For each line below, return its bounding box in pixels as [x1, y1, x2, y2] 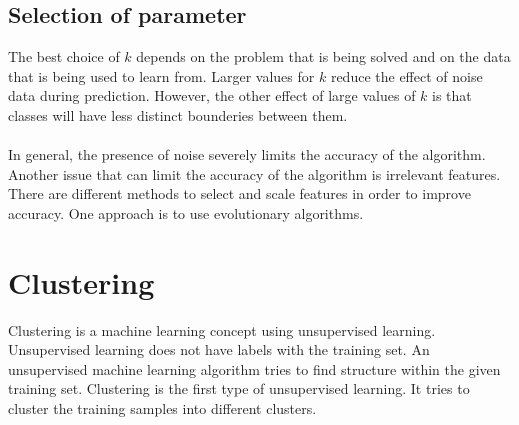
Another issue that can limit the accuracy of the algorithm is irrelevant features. [8, 163, 501, 184]
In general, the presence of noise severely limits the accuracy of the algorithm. [8, 144, 486, 165]
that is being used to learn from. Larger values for [8, 65, 315, 86]
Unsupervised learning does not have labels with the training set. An [8, 339, 430, 360]
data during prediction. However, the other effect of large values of [8, 85, 416, 106]
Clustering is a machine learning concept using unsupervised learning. [8, 319, 436, 340]
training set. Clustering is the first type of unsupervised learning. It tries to [8, 378, 470, 399]
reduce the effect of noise [330, 65, 483, 86]
